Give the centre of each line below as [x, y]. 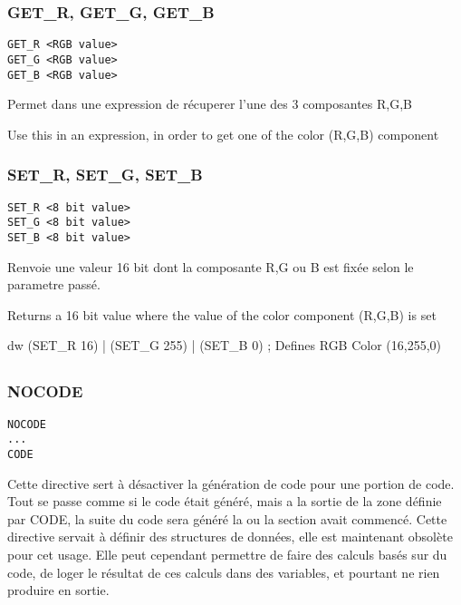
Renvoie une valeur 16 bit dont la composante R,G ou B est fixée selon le [211, 266]
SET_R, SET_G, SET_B [105, 175]
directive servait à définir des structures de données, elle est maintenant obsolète [230, 537]
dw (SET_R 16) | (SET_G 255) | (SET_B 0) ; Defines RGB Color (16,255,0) [225, 345]
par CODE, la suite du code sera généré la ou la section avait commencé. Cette [227, 518]
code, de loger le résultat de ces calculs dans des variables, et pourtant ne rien [224, 572]
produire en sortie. [58, 590]
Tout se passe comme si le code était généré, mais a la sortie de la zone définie [225, 501]
